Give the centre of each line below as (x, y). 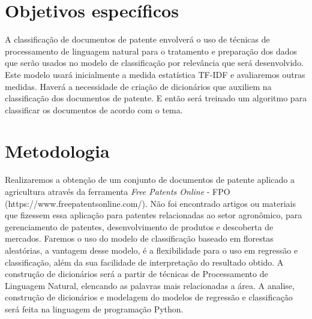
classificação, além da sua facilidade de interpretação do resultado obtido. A (144, 262)
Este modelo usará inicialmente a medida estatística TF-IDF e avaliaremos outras (155, 74)
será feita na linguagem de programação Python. (94, 309)
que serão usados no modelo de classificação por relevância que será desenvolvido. (154, 63)
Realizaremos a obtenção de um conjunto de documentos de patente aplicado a (150, 180)
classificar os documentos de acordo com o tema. (94, 109)
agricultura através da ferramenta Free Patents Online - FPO (118, 191)
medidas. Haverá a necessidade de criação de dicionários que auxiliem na (138, 86)
